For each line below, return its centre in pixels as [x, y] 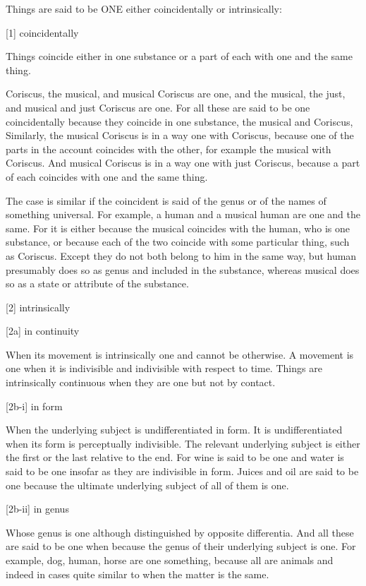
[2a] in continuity [43, 331]
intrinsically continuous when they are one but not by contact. [141, 382]
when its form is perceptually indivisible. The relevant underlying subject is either [183, 443]
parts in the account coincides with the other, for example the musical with [169, 149]
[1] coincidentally [42, 32]
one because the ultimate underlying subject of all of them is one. [147, 485]
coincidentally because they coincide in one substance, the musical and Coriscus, [179, 121]
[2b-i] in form [34, 406]
